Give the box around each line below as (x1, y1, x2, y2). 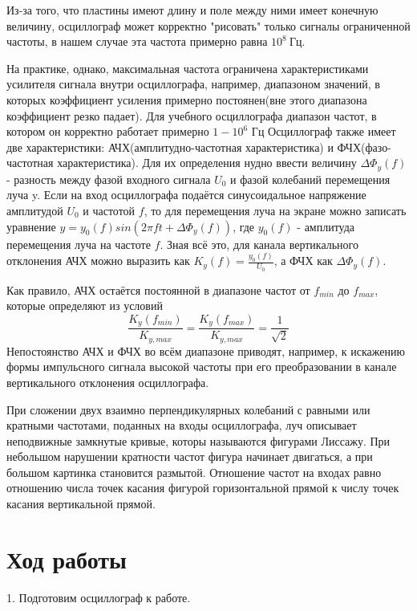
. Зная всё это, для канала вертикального (160, 235, 358, 252)
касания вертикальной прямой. (6, 495, 156, 512)
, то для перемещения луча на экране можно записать (144, 202, 407, 218)
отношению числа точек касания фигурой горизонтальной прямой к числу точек (6, 479, 399, 496)
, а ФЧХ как (273, 252, 333, 269)
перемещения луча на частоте (6, 235, 151, 252)
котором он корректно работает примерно (6, 123, 209, 140)
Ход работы (6, 542, 127, 575)
